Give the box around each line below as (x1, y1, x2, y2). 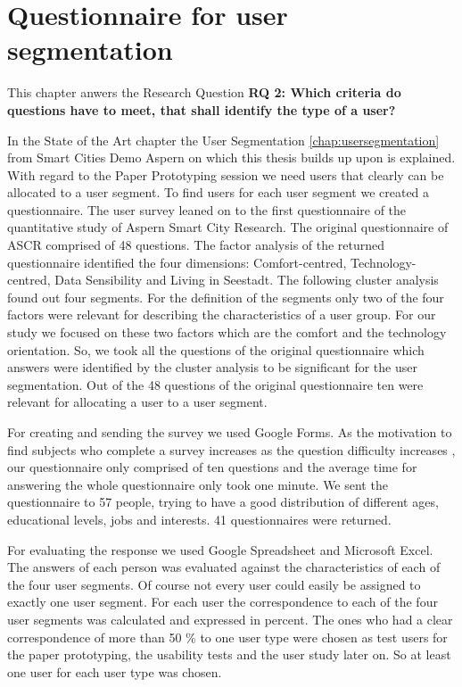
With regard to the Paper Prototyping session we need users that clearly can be (7, 165, 444, 184)
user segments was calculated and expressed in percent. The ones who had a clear (7, 609, 453, 628)
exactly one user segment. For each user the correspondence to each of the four (7, 592, 438, 611)
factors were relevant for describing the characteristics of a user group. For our (7, 305, 436, 324)
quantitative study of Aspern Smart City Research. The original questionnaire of (7, 218, 449, 236)
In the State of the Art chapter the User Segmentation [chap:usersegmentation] (7, 130, 440, 149)
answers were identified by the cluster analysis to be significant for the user (7, 358, 417, 377)
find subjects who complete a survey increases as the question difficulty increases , (7, 440, 456, 459)
